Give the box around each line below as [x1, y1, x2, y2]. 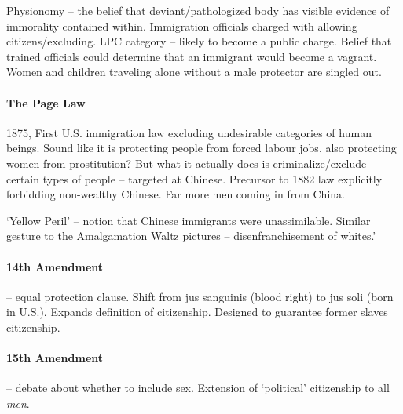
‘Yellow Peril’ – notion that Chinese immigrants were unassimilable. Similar [6, 212, 371, 228]
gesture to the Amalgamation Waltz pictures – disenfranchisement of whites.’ [6, 227, 376, 244]
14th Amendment [6, 258, 104, 274]
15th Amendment [6, 350, 104, 366]
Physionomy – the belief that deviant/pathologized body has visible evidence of [6, 2, 390, 18]
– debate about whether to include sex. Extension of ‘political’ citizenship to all [6, 379, 390, 396]
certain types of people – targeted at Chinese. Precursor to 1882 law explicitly [6, 170, 383, 187]
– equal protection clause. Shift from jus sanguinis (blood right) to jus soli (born [6, 288, 394, 304]
